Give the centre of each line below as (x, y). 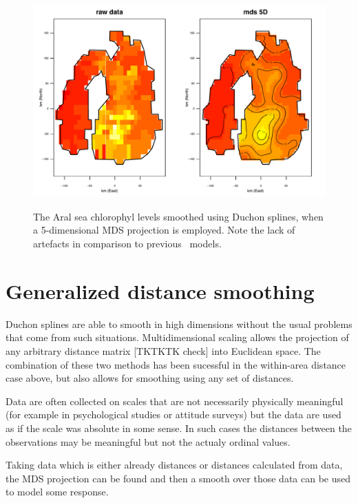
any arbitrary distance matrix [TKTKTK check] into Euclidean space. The (163, 350)
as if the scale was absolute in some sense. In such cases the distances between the (179, 428)
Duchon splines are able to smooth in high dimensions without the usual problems (179, 324)
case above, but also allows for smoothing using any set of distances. (150, 378)
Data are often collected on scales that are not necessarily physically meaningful (175, 401)
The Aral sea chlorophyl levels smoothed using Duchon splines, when (178, 216)
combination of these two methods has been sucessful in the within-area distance (176, 364)
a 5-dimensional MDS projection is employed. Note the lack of (164, 230)
